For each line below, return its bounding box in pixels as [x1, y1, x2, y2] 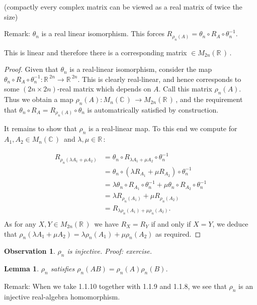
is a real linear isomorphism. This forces [41, 28, 164, 39]
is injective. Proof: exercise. [67, 246, 152, 256]
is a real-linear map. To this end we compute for [89, 123, 237, 134]
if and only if [151, 219, 191, 229]
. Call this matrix [158, 83, 212, 94]
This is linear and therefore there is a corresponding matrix [4, 47, 187, 57]
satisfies [50, 263, 75, 274]
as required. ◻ [155, 228, 201, 239]
